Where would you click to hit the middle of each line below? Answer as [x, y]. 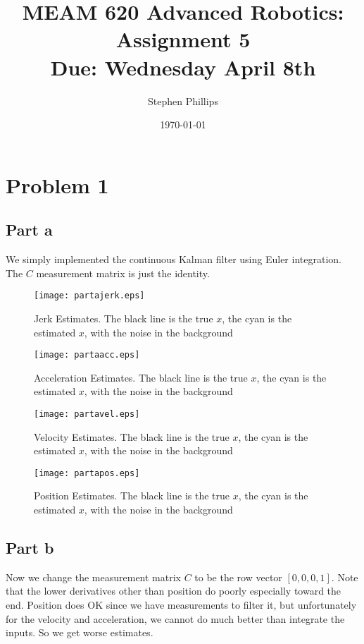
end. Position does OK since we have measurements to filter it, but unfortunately [181, 605]
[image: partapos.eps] [87, 473]
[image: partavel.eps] [87, 414]
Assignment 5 [183, 39]
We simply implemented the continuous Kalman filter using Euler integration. [174, 259]
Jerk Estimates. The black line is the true [124, 318]
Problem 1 [57, 184]
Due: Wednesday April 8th [183, 67]
